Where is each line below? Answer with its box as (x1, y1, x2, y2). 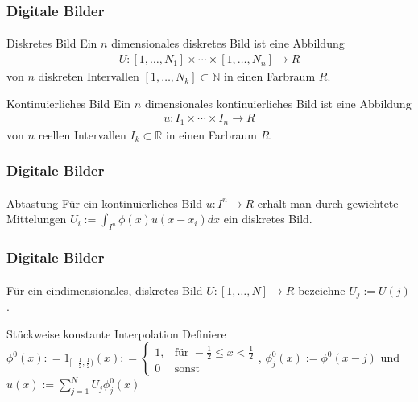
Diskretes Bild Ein (6, 35, 97, 52)
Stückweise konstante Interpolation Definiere (6, 325, 226, 342)
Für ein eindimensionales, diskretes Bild (6, 281, 203, 298)
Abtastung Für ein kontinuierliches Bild (6, 194, 203, 211)
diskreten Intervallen (38, 68, 139, 85)
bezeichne (298, 281, 346, 298)
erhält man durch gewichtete (257, 194, 399, 211)
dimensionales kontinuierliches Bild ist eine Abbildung (144, 94, 412, 111)
